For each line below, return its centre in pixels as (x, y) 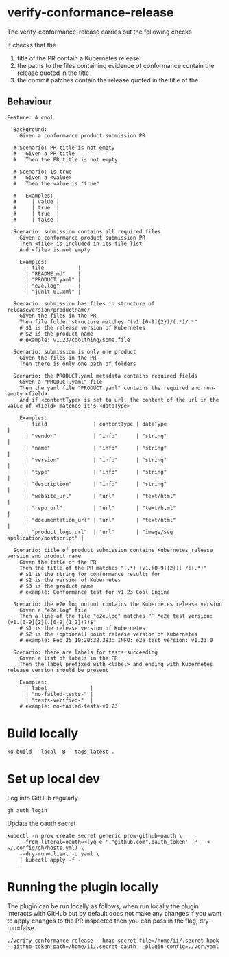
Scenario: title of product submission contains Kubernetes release (113, 550)
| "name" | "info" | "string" (96, 448)
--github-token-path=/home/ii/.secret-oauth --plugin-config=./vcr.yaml (113, 946)
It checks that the (32, 45)
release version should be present (58, 670)
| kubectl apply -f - (50, 860)
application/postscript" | (46, 538)
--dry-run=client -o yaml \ (59, 854)
